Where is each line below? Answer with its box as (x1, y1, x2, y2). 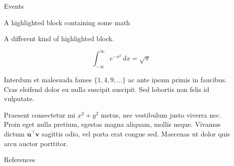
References (4, 154, 35, 165)
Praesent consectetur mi (4, 109, 76, 120)
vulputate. (4, 93, 34, 104)
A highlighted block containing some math (4, 17, 130, 27)
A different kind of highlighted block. (4, 33, 114, 44)
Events (4, 1, 24, 11)
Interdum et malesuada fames (4, 75, 92, 85)
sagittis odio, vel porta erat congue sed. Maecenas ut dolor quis (41, 129, 230, 139)
